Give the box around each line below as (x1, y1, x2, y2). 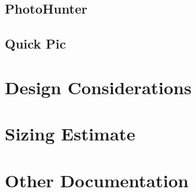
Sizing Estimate (5, 121, 135, 146)
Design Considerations (5, 75, 192, 99)
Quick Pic (5, 34, 67, 53)
